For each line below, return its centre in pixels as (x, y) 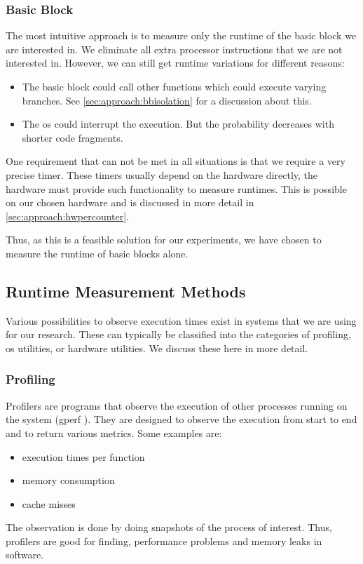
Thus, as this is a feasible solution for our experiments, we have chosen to (164, 240)
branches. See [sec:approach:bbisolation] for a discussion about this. (167, 100)
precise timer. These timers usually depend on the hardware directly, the (162, 174)
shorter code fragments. (73, 137)
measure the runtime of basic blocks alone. (97, 253)
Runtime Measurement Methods (126, 291)
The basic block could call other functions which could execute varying (174, 86)
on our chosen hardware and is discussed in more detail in (130, 202)
